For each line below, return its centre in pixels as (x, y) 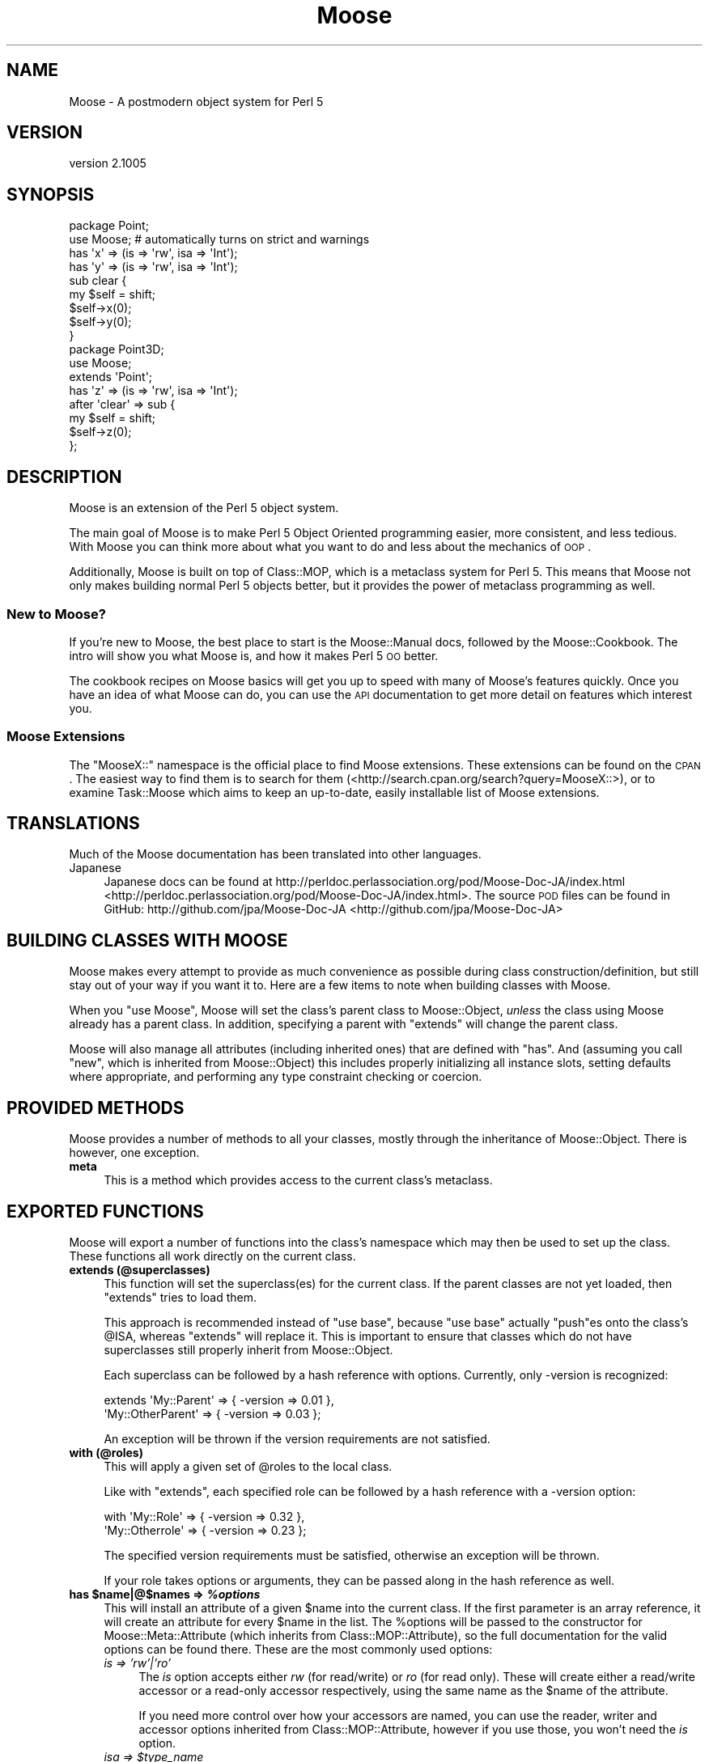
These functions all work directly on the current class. (212, 1256)
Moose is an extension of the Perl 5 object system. (204, 508)
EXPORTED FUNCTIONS (105, 1211)
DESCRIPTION (64, 477)
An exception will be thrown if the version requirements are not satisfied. (297, 1439)
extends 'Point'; (111, 377)
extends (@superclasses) (140, 1270)
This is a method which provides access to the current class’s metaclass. (298, 1180)
